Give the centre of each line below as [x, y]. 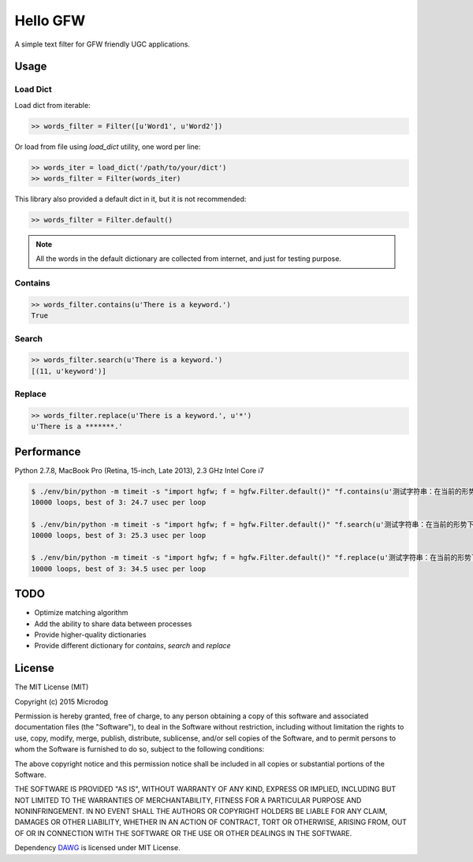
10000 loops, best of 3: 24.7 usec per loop [119, 502]
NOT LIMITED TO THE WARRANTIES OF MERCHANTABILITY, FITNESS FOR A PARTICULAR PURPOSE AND [188, 800]
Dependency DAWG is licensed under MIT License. [97, 848]
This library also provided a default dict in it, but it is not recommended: [130, 199]
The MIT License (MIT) [52, 687]
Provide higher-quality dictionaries [90, 634]
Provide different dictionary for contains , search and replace [133, 646]
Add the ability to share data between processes [113, 624]
